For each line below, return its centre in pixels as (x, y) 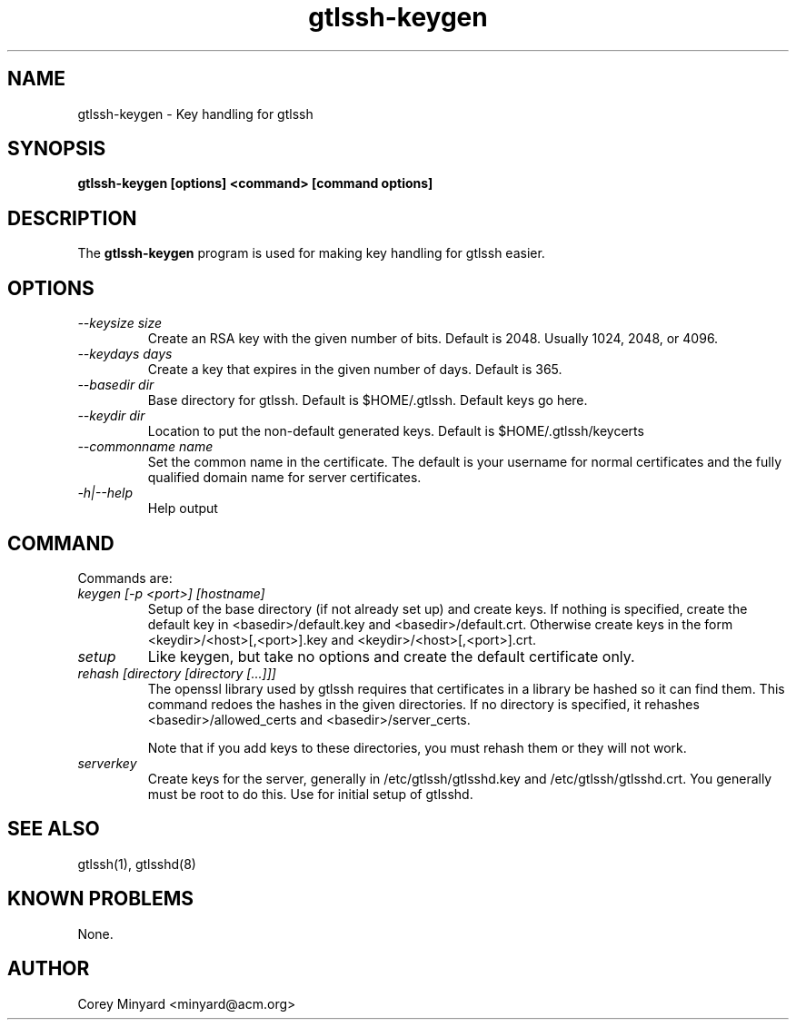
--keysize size (119, 323)
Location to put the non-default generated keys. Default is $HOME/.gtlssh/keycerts (396, 431)
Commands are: (125, 578)
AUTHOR (49, 969)
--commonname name (145, 447)
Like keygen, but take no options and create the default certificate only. (391, 656)
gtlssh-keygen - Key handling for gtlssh (195, 114)
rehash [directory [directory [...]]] (177, 673)
